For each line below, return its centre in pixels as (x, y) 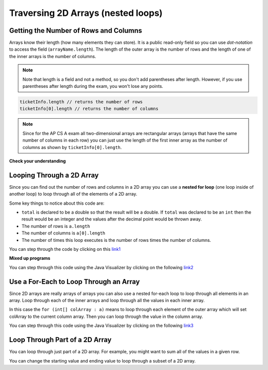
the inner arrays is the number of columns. (53, 56)
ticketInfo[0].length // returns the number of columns (89, 109)
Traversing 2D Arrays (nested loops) (86, 13)
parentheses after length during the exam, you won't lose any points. (93, 86)
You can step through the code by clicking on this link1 (65, 249)
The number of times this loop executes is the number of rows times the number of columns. (116, 240)
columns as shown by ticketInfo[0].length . (72, 147)
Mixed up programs (30, 258)
